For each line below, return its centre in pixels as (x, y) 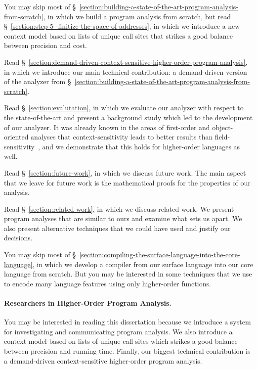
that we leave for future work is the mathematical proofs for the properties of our (127, 182)
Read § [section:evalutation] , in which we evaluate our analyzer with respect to (124, 108)
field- (222, 137)
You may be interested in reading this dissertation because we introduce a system (128, 322)
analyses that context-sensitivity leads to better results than (122, 137)
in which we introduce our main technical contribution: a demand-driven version (126, 71)
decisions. (18, 238)
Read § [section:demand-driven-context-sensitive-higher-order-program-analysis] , (126, 62)
